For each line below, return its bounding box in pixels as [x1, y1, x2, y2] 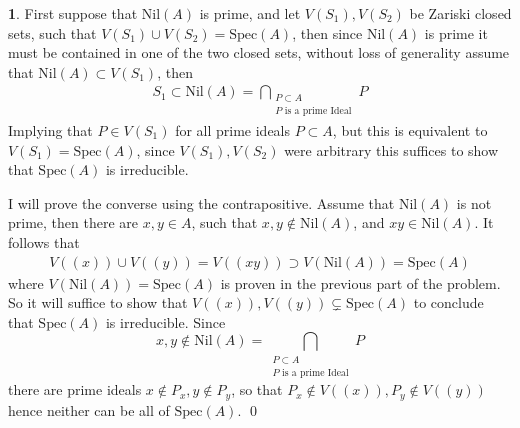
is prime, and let [199, 3, 301, 23]
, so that [231, 379, 283, 400]
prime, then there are [8, 212, 139, 233]
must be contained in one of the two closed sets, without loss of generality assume [8, 42, 510, 63]
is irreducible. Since [105, 311, 226, 332]
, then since [292, 22, 363, 43]
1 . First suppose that [8, 3, 138, 23]
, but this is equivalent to [332, 120, 488, 141]
